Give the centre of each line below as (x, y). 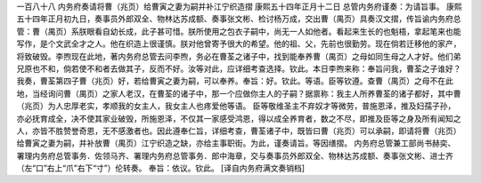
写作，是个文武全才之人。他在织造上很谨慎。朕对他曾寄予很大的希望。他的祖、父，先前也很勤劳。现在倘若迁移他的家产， (239, 44)
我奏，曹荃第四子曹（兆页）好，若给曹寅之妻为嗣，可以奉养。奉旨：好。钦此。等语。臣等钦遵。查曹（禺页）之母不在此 (235, 81)
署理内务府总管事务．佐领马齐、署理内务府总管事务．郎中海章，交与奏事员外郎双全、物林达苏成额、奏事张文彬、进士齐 (235, 155)
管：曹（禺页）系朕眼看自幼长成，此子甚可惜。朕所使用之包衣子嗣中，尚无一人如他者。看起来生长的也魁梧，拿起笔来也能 (239, 31)
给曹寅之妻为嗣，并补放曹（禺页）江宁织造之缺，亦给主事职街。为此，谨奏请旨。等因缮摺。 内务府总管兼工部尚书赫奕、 (236, 143)
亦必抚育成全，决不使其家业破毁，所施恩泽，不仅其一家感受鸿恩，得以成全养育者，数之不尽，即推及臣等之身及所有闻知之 (239, 118)
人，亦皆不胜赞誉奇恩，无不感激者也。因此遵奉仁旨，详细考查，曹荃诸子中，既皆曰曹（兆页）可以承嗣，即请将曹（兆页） (239, 131)
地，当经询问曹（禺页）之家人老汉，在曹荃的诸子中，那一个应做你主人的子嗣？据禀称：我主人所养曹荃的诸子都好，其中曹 (239, 93)
